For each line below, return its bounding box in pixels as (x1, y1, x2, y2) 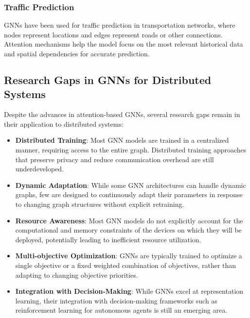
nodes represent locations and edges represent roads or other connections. (4, 29, 223, 39)
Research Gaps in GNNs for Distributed (4, 72, 212, 87)
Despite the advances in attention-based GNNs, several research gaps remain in (4, 109, 240, 119)
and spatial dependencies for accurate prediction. (4, 49, 150, 58)
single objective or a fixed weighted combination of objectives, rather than (15, 260, 236, 270)
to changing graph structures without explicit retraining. (15, 199, 184, 209)
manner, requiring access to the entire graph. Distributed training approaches (15, 144, 247, 154)
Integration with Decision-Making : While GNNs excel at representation (15, 286, 244, 296)
